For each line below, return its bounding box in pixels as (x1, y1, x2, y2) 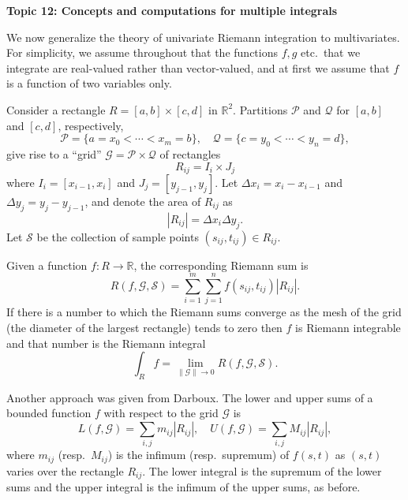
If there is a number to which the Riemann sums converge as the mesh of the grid (6, 304, 402, 320)
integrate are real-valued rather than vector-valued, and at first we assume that (6, 59, 390, 76)
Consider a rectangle (6, 101, 106, 118)
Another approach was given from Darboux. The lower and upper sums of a (6, 389, 373, 405)
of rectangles (159, 145, 221, 162)
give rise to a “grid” (6, 145, 102, 162)
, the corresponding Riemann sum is (133, 256, 309, 273)
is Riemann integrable (295, 319, 401, 335)
